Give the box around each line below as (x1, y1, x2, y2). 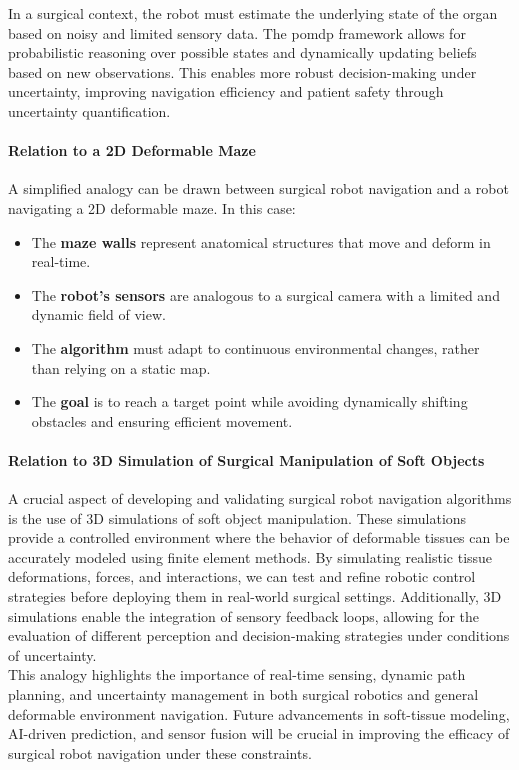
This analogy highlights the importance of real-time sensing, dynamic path (8, 664, 466, 685)
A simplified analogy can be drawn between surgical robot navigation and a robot (8, 178, 509, 199)
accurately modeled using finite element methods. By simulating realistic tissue (8, 546, 493, 567)
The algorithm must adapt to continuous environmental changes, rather (31, 337, 480, 358)
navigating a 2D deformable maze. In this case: (8, 197, 296, 218)
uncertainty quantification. (8, 100, 171, 121)
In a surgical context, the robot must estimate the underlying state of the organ (8, 3, 498, 23)
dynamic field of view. (31, 304, 166, 325)
